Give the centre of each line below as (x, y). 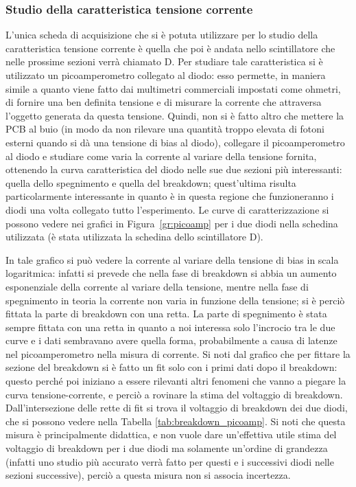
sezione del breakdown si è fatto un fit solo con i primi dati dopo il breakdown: (171, 367)
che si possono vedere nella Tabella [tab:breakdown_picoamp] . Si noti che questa (176, 421)
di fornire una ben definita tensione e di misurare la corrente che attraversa (164, 102)
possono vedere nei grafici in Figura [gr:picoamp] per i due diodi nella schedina (172, 223)
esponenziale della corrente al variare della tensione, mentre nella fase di (157, 286)
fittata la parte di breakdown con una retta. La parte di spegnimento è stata (166, 314)
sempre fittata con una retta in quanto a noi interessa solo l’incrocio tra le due (170, 327)
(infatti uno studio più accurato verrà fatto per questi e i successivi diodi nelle (170, 461)
